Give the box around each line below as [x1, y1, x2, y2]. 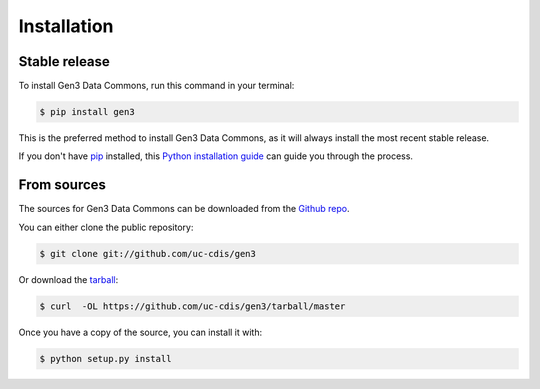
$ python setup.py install [39, 353, 172, 364]
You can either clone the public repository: [18, 221, 194, 233]
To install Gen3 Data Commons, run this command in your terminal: [18, 80, 295, 92]
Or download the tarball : [18, 273, 119, 285]
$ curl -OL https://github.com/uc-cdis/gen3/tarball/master [39, 300, 346, 312]
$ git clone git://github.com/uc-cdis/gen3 [39, 248, 257, 259]
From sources [18, 176, 107, 194]
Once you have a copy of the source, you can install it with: [18, 326, 263, 338]
